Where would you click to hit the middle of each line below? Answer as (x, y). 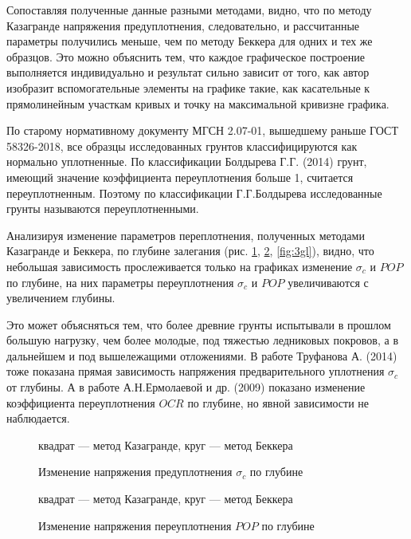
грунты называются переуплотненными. (103, 209)
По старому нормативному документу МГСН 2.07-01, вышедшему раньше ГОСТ (203, 130)
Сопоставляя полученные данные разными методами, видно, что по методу (189, 10)
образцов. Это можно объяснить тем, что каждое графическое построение (186, 56)
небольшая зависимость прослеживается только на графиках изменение (180, 266)
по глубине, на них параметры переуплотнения (120, 282)
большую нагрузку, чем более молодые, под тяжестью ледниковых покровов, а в (202, 340)
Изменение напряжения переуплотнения (135, 525)
